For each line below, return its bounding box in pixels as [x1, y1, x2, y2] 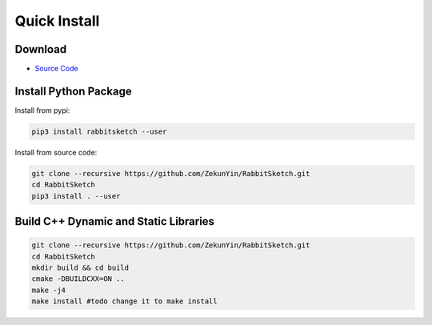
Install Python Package [14, 84, 132, 98]
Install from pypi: [14, 105, 70, 115]
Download [14, 42, 67, 56]
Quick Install [14, 12, 100, 30]
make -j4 [31, 285, 66, 295]
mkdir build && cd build [31, 263, 130, 272]
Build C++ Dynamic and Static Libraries [14, 215, 215, 228]
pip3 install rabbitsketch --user [31, 126, 167, 136]
